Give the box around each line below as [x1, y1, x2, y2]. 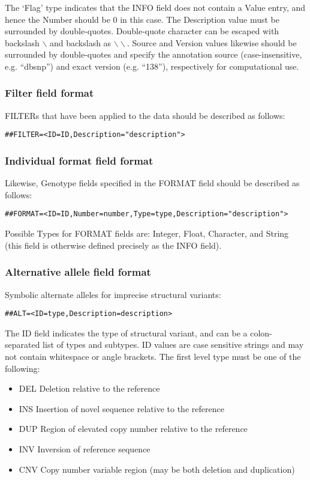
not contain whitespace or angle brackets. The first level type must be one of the [5, 350, 301, 362]
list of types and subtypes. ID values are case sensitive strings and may [43, 338, 304, 351]
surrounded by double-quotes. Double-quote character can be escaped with [5, 25, 279, 37]
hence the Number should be [5, 13, 110, 25]
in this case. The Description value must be [120, 13, 279, 25]
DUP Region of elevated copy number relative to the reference [19, 422, 248, 435]
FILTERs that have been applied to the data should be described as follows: [5, 109, 285, 121]
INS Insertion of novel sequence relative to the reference [19, 402, 224, 415]
